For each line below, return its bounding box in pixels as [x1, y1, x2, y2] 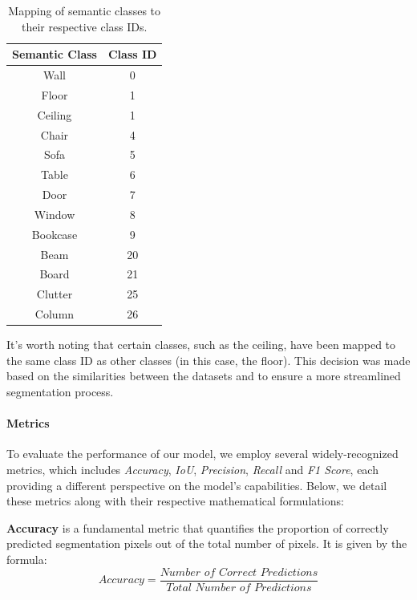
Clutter [36, 286, 73, 302]
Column [34, 306, 75, 322]
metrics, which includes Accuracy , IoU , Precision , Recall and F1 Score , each [6, 461, 379, 478]
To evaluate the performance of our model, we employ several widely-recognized [6, 445, 399, 462]
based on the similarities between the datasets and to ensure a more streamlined [6, 367, 401, 384]
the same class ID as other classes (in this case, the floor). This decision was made [6, 351, 411, 368]
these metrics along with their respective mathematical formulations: [6, 493, 344, 509]
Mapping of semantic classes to [8, 2, 161, 18]
